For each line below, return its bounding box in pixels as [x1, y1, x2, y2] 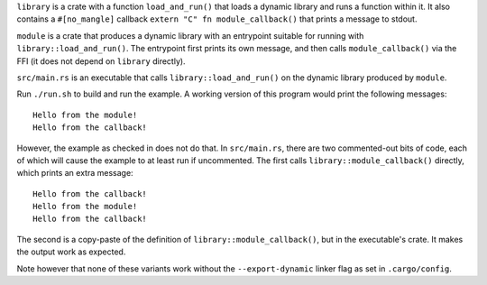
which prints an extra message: [16, 168, 134, 179]
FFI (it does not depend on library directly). [16, 55, 186, 67]
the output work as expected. [16, 246, 126, 257]
